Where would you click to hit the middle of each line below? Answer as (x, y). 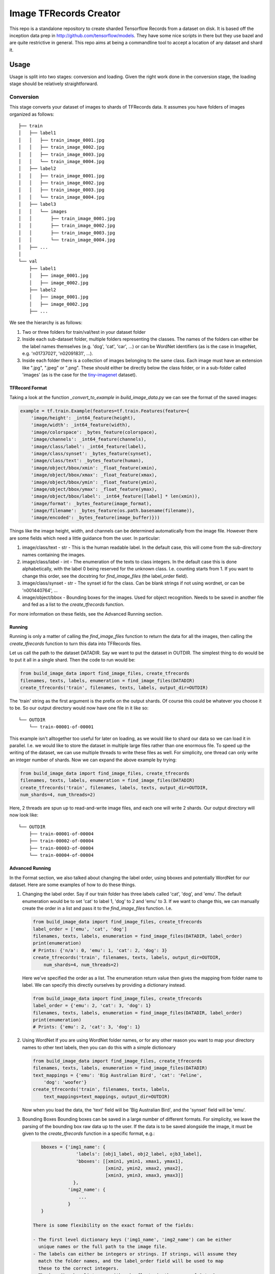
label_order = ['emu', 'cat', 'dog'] (80, 929)
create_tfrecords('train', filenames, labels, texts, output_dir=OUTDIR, (114, 788)
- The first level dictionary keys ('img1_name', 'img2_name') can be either (132, 1240)
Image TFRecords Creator (65, 13)
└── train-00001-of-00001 (61, 727)
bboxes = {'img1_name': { (73, 1147)
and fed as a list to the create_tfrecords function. (73, 604)
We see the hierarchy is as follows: (46, 323)
